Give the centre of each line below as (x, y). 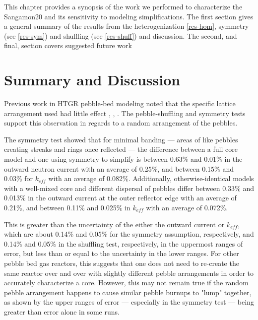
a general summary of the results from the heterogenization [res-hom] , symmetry (127, 26)
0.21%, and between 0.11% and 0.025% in (67, 208)
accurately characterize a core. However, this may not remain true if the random (126, 283)
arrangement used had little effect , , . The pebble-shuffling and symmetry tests (125, 113)
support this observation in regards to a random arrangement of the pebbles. (121, 123)
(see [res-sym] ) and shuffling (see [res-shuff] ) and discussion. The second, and (121, 35)
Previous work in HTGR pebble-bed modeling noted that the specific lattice (120, 103)
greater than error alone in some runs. (62, 311)
